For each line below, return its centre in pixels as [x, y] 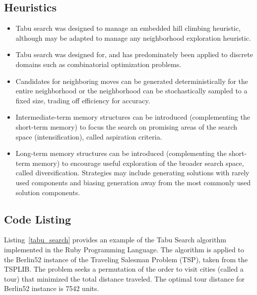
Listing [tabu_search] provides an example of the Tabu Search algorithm [115, 240]
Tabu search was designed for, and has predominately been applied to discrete [134, 54]
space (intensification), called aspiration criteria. [89, 136]
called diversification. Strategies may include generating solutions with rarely [132, 173]
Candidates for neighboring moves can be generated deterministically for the [132, 81]
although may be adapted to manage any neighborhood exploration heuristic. [133, 37]
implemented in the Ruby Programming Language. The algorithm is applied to [124, 249]
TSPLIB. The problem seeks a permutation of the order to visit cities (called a [124, 269]
